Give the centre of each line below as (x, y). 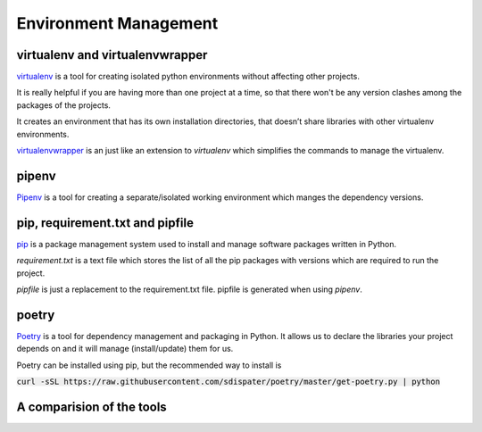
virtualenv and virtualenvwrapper (112, 55)
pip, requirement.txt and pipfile (105, 223)
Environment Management (117, 23)
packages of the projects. (64, 105)
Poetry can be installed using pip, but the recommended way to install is (149, 365)
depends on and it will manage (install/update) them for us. (125, 349)
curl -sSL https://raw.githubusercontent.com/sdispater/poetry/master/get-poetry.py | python (229, 382)
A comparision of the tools (91, 407)
